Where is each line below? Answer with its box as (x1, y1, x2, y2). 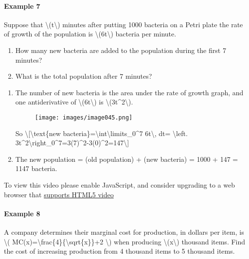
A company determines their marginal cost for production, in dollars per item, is (4, 226, 244, 237)
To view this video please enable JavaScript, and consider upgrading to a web (4, 179, 235, 190)
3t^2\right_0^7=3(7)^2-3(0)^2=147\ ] (15, 138, 129, 148)
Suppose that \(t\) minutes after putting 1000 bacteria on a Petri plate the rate (4, 19, 243, 29)
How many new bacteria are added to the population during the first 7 (15, 45, 226, 55)
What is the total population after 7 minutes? (15, 71, 152, 81)
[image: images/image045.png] (35, 114, 133, 121)
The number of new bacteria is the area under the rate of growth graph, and (15, 87, 244, 97)
